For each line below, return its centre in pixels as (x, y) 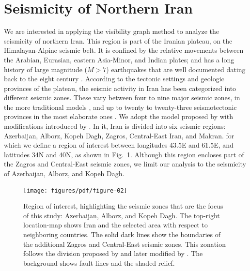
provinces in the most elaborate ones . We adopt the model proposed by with (118, 116)
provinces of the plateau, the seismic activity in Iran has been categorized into (120, 88)
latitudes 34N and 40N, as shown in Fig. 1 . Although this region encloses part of (124, 154)
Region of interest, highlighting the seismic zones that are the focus (123, 206)
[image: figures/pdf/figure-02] (75, 190)
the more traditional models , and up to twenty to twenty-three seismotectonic (120, 107)
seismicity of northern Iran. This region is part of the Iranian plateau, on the (118, 40)
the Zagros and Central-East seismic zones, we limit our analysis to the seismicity (125, 164)
